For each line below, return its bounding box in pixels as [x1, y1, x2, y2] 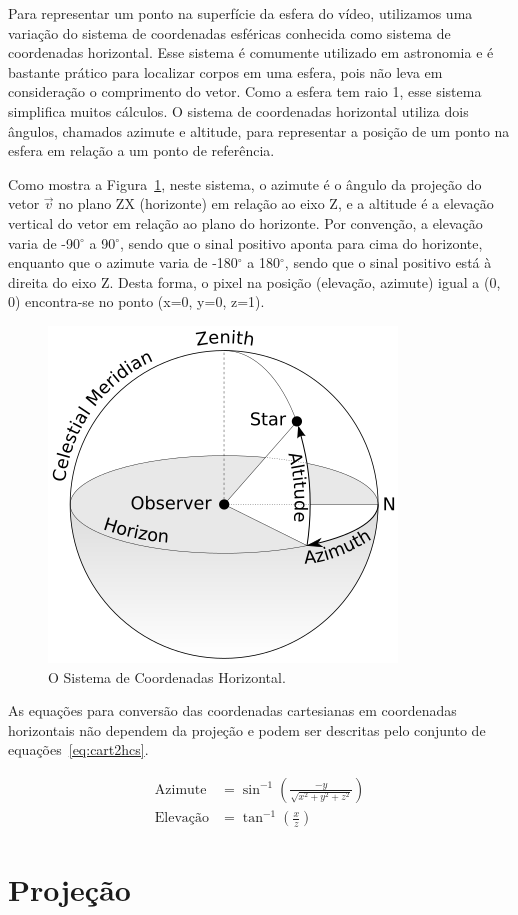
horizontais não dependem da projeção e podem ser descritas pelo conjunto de [8, 719, 486, 740]
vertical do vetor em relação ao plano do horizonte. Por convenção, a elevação [8, 212, 483, 233]
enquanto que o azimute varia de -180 [8, 252, 238, 273]
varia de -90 [8, 232, 80, 253]
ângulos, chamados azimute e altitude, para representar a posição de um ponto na [8, 120, 510, 141]
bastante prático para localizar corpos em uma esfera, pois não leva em [8, 61, 443, 82]
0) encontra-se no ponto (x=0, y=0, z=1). [8, 291, 265, 312]
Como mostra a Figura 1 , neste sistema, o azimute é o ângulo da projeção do [8, 173, 482, 194]
